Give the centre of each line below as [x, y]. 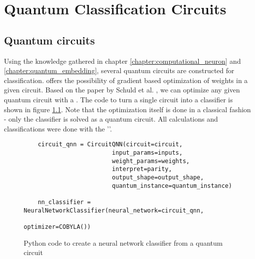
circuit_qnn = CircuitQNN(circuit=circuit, [110, 145]
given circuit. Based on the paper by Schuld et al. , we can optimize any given [122, 90]
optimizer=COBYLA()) [57, 227]
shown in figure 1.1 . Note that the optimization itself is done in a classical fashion [127, 109]
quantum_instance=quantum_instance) [172, 186]
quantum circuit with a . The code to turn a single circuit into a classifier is [119, 99]
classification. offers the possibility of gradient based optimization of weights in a [126, 80]
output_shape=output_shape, [158, 177]
